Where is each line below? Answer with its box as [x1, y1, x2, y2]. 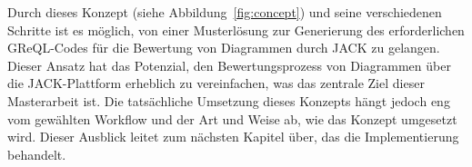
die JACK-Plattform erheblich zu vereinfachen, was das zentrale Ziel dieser [7, 74, 425, 93]
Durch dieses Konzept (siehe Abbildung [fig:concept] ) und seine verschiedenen [7, 3, 442, 21]
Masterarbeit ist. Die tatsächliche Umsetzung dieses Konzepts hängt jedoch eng [7, 91, 450, 110]
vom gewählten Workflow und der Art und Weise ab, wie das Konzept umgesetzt [7, 109, 457, 128]
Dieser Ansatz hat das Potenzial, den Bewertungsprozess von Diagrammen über [7, 55, 451, 74]
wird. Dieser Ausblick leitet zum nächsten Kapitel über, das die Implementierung [7, 127, 459, 146]
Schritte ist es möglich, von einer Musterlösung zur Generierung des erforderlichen [7, 20, 465, 39]
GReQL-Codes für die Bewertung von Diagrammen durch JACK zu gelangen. [7, 38, 440, 57]
